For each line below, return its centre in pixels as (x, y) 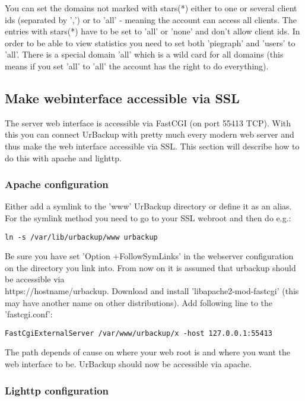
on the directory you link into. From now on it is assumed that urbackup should (150, 267)
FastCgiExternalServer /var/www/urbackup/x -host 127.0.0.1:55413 (139, 333)
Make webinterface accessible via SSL (122, 98)
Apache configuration (57, 184)
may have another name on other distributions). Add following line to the (139, 302)
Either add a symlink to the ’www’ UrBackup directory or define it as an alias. (148, 206)
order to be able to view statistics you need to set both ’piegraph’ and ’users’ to (150, 42)
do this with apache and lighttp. (63, 157)
